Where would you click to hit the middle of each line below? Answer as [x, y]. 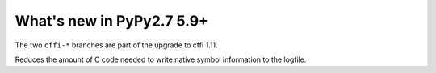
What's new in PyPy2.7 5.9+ [112, 21]
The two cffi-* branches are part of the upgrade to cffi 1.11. [116, 45]
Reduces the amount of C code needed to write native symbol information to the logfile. [161, 59]
